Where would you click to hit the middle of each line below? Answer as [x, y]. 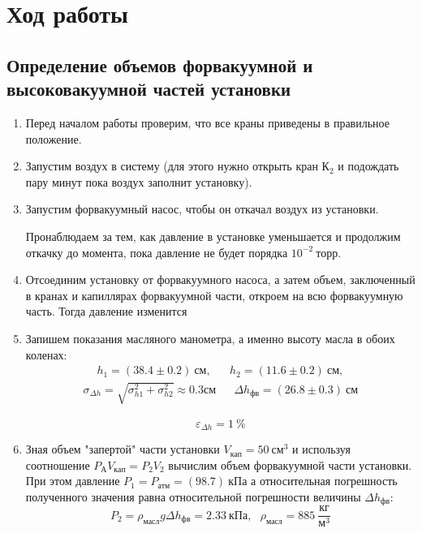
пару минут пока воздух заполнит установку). [139, 181]
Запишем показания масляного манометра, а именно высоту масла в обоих [210, 338]
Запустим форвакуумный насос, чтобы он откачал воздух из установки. [202, 209]
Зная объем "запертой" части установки [123, 449]
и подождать [368, 166]
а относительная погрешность [324, 481]
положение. [54, 138]
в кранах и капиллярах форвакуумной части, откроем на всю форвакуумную [214, 295]
